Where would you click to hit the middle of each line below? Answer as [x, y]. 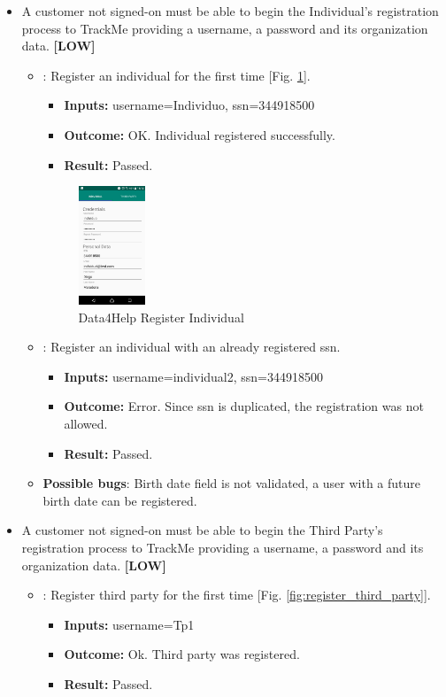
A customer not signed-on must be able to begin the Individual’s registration [230, 11]
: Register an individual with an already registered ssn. [192, 347]
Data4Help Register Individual [161, 317]
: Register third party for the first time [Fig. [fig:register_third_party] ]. [237, 595]
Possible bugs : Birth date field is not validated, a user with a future [232, 483]
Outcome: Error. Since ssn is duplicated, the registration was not [244, 406]
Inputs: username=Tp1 [129, 624]
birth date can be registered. [120, 500]
